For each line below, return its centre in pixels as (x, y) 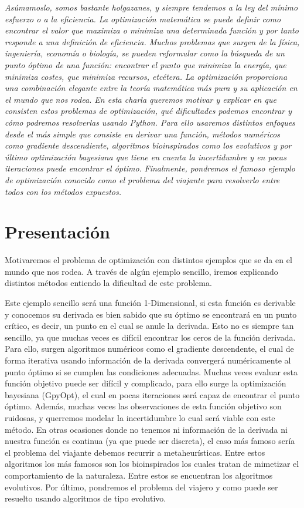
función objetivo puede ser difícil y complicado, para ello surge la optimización (146, 383)
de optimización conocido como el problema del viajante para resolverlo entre (142, 179)
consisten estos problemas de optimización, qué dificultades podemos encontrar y (148, 111)
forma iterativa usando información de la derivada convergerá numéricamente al (148, 360)
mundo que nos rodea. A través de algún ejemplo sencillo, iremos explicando (141, 271)
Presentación (57, 232)
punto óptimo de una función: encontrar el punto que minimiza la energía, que (146, 64)
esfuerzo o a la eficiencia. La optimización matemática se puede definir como (143, 18)
